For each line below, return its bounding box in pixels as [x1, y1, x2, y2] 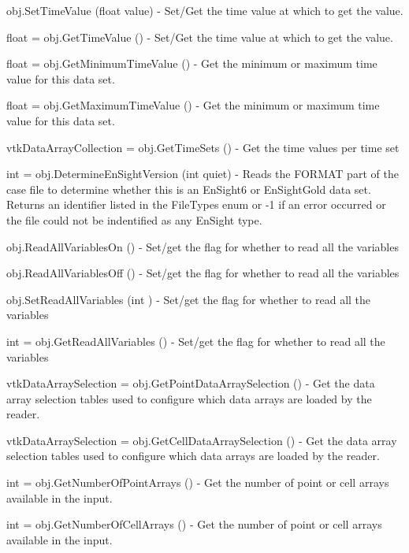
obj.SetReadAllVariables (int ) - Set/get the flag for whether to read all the [6, 291, 371, 307]
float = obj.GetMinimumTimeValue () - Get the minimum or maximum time [6, 55, 377, 72]
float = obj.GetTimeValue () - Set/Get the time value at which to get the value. [6, 28, 393, 45]
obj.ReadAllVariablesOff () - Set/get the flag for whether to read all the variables [6, 265, 400, 281]
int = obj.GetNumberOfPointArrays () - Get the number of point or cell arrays [6, 474, 389, 491]
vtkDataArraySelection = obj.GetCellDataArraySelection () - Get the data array [6, 432, 397, 448]
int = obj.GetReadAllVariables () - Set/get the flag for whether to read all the [6, 332, 385, 349]
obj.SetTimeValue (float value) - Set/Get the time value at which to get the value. [6, 2, 403, 18]
